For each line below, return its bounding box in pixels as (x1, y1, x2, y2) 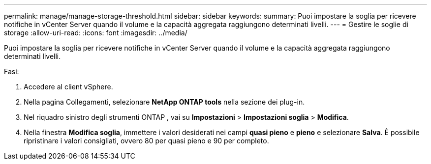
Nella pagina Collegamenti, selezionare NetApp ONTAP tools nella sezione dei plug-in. (24, 98, 305, 106)
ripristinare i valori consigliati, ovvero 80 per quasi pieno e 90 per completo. (24, 137, 269, 145)
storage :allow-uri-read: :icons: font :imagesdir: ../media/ (4, 28, 187, 37)
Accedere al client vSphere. (24, 82, 113, 91)
